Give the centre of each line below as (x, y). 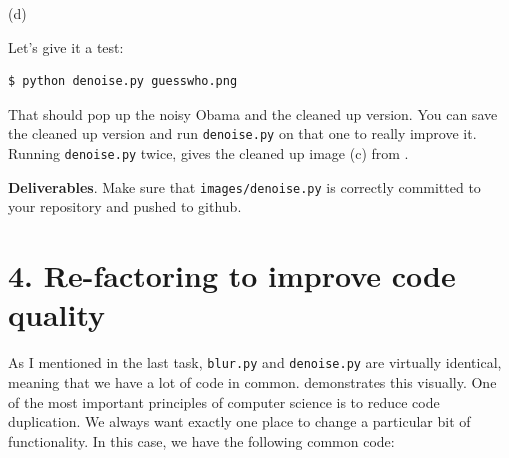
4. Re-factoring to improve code (232, 275)
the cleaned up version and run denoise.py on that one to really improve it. (242, 133)
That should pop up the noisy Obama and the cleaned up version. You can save (253, 113)
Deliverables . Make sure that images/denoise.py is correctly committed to (244, 186)
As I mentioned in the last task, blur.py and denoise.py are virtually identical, (255, 362)
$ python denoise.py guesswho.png (123, 81)
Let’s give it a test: (66, 46)
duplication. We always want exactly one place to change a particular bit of (239, 421)
